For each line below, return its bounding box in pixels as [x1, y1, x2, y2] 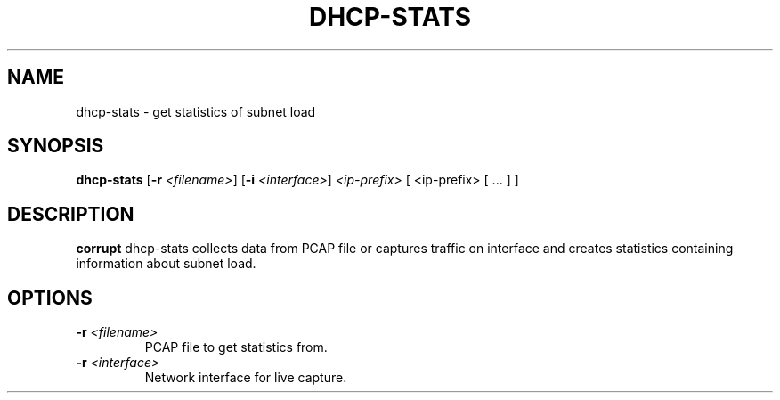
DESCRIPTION [7, 202, 134, 225]
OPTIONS [7, 286, 93, 309]
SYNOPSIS [7, 135, 104, 158]
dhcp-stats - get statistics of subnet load [76, 103, 316, 119]
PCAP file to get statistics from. [144, 339, 328, 355]
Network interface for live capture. [144, 370, 347, 386]
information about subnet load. [76, 256, 256, 272]
